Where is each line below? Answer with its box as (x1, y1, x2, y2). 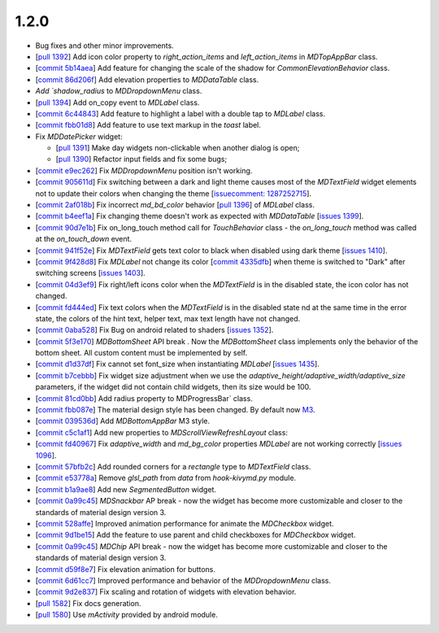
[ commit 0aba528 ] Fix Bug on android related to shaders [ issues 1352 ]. (35, 325, 274, 335)
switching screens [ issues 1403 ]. (35, 268, 146, 278)
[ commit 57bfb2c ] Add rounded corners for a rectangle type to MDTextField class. (35, 462, 311, 471)
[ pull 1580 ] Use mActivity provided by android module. (35, 610, 219, 620)
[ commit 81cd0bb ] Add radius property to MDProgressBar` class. (35, 393, 254, 403)
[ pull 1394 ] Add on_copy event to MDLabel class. (35, 98, 200, 107)
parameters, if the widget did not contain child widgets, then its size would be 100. (35, 382, 311, 392)
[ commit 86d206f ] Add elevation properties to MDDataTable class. (35, 74, 259, 85)
